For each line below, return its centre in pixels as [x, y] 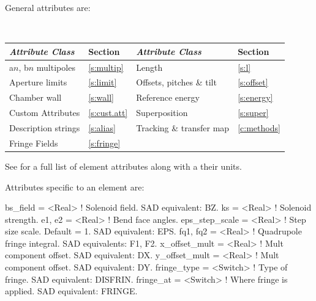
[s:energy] [255, 97]
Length [149, 67]
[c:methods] [259, 127]
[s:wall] [101, 97]
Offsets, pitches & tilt [176, 82]
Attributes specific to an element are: [75, 187]
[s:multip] [106, 67]
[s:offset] [253, 82]
